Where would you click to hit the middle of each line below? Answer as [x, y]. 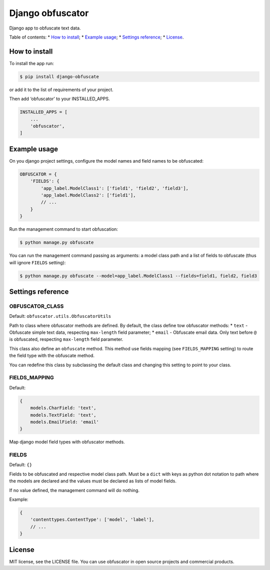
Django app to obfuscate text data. [45, 28]
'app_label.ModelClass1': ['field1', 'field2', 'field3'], [115, 188]
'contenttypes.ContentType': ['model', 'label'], [92, 520]
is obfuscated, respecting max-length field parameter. [66, 339]
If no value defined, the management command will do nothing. [74, 490]
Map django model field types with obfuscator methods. [67, 442]
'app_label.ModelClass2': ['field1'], [88, 195]
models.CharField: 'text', [63, 408]
